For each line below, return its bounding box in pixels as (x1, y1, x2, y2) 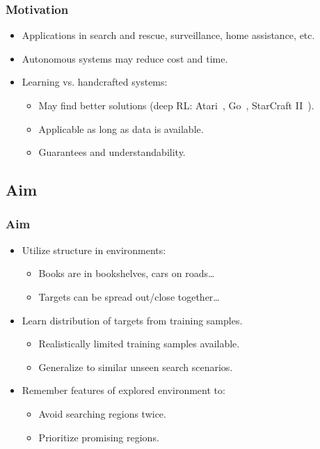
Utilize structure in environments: (22, 242, 166, 257)
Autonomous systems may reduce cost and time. (22, 51, 228, 65)
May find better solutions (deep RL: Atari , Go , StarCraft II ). (38, 98, 314, 112)
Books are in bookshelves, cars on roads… (38, 266, 215, 281)
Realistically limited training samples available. (38, 336, 240, 351)
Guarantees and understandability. (38, 145, 186, 159)
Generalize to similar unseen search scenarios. (38, 359, 233, 374)
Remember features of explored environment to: (22, 383, 225, 397)
